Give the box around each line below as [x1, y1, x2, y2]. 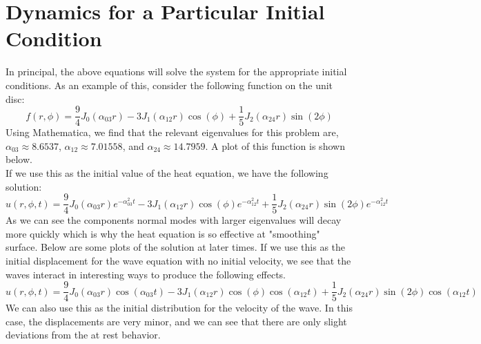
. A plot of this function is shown [205, 138, 345, 153]
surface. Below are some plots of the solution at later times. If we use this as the [6, 240, 346, 254]
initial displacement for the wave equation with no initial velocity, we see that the [6, 253, 351, 267]
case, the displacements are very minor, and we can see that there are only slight [6, 314, 347, 328]
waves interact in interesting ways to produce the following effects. [6, 267, 286, 281]
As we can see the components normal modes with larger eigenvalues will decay [6, 213, 342, 227]
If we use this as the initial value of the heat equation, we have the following [6, 165, 328, 180]
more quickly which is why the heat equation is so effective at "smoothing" [6, 226, 320, 240]
